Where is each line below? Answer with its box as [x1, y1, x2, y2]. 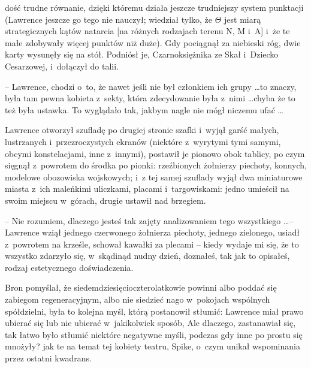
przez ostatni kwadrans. [5, 352, 92, 364]
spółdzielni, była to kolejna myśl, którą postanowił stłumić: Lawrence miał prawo [5, 304, 304, 317]
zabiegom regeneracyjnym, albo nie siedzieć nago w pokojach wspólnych [5, 293, 270, 306]
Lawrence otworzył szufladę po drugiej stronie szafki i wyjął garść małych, [5, 123, 279, 136]
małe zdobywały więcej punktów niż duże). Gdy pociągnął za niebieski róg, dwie [5, 36, 301, 49]
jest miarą [224, 13, 261, 25]
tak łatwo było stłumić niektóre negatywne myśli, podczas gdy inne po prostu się [5, 328, 303, 340]
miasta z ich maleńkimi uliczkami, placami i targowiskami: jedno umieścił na [5, 182, 289, 195]
